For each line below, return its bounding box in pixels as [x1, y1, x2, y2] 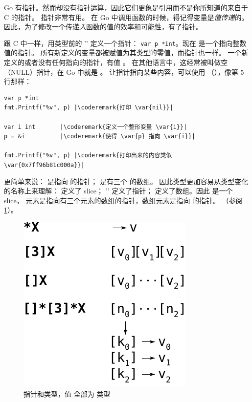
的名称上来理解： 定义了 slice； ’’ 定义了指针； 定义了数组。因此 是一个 [4, 186, 233, 196]
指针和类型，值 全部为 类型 [23, 388, 111, 399]
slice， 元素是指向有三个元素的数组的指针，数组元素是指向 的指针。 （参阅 [4, 195, 243, 205]
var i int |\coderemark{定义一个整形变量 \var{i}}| [4, 123, 187, 130]
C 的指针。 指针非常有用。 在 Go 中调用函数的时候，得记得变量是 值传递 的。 [4, 12, 249, 22]
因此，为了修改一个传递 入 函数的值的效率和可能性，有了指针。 [4, 21, 203, 32]
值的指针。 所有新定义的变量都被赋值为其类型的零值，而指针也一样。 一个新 [4, 47, 249, 58]
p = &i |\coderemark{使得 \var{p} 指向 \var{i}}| [4, 133, 196, 140]
